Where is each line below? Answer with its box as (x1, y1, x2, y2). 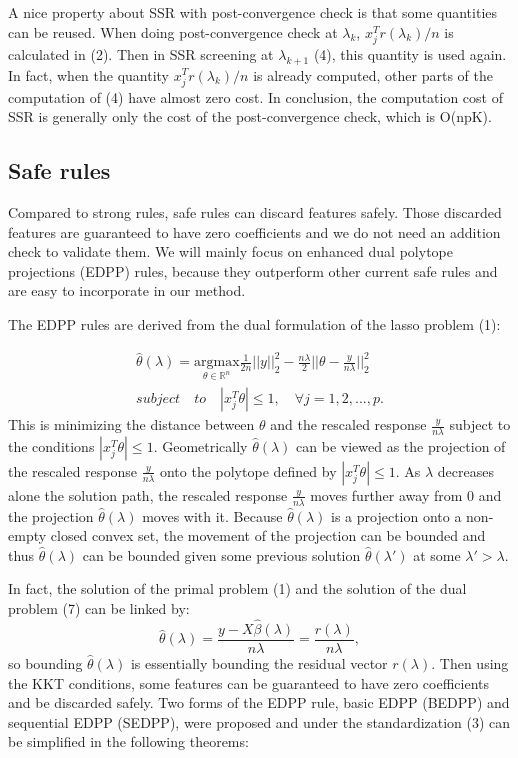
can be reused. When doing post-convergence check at (8, 21, 338, 42)
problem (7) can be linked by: (8, 598, 190, 619)
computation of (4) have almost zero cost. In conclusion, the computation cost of (8, 86, 503, 107)
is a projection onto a (331, 505, 462, 526)
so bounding (8, 652, 83, 673)
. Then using (431, 652, 509, 673)
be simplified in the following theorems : (8, 731, 249, 752)
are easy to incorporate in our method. (8, 280, 246, 301)
